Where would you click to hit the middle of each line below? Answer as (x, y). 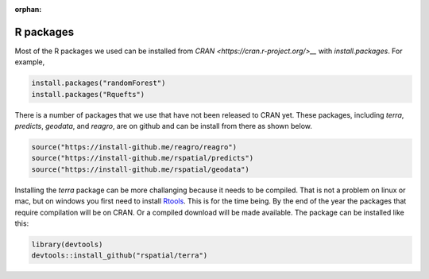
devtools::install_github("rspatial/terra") (120, 256)
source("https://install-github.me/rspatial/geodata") (140, 169)
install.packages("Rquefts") (88, 94)
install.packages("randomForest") (99, 83)
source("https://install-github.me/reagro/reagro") (134, 147)
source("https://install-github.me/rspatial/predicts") (143, 158)
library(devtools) (67, 244)
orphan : (28, 9)
